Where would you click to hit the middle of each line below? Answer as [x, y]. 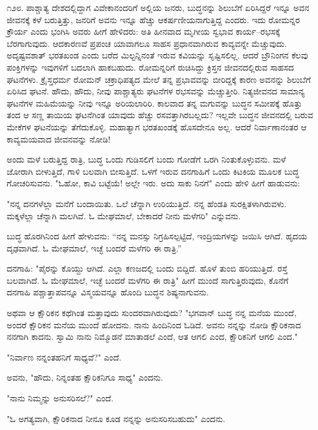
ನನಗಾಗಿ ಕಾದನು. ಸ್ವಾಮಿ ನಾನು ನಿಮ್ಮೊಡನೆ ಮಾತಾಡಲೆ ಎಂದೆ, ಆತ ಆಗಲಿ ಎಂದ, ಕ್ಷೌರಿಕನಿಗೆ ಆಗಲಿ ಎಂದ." [152, 337]
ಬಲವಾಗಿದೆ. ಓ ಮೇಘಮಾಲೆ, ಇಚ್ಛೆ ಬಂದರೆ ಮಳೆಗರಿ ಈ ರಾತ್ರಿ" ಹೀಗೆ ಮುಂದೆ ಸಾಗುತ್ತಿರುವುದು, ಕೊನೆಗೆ [148, 280]
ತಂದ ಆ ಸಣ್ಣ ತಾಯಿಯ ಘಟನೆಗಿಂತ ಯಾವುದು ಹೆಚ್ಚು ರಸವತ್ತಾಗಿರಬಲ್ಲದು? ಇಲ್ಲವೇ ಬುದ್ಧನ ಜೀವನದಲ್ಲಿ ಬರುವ [160, 115]
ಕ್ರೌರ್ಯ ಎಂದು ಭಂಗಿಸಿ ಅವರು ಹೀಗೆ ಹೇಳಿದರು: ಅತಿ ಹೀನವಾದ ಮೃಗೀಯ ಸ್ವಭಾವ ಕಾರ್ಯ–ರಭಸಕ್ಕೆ [143, 31]
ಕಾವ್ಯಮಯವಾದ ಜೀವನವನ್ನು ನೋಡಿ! [59, 139]
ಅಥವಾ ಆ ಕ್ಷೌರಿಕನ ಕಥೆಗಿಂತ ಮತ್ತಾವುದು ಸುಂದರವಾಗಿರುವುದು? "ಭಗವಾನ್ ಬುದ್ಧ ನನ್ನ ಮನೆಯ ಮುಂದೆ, [152, 313]
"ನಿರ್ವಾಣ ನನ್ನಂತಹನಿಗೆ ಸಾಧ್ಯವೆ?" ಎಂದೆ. [64, 357]
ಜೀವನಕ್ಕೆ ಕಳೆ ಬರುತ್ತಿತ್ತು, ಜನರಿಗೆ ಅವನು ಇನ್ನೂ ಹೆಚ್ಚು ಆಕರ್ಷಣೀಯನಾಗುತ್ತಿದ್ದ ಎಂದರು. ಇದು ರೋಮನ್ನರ [154, 19]
